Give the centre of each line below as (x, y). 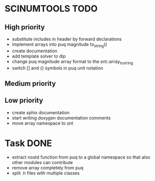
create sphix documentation (41, 112)
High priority (25, 27)
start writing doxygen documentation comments (61, 118)
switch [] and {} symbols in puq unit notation (57, 68)
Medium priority (30, 84)
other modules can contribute (42, 162)
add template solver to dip (39, 56)
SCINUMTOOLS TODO (51, 9)
